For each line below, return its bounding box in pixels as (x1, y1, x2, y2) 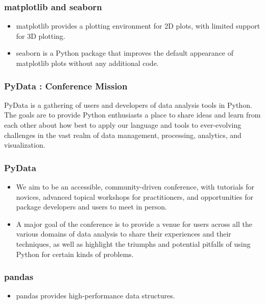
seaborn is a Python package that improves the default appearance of (16, 48, 234, 58)
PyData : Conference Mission (4, 79, 128, 92)
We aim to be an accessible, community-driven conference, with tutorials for (16, 181, 255, 192)
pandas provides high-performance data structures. (16, 290, 175, 301)
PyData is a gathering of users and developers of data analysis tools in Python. (4, 99, 252, 110)
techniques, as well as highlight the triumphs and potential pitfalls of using (16, 238, 251, 249)
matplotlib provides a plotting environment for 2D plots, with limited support (16, 20, 260, 31)
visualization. (4, 139, 45, 150)
